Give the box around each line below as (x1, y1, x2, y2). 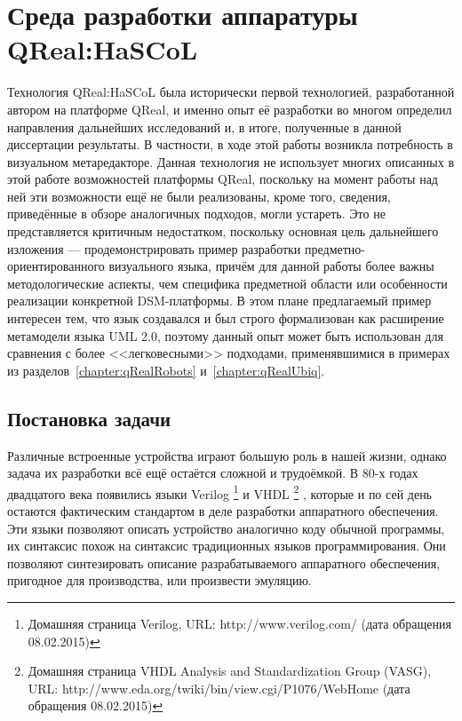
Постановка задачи (7, 404, 171, 432)
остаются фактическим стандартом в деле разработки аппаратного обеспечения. (7, 502, 439, 520)
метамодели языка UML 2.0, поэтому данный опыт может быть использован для (7, 326, 443, 345)
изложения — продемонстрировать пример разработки (7, 239, 301, 257)
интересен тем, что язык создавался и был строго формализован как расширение (7, 309, 444, 328)
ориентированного (7, 257, 105, 275)
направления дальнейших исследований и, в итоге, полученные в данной (7, 117, 402, 136)
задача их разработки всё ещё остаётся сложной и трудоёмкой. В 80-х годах (7, 463, 418, 482)
